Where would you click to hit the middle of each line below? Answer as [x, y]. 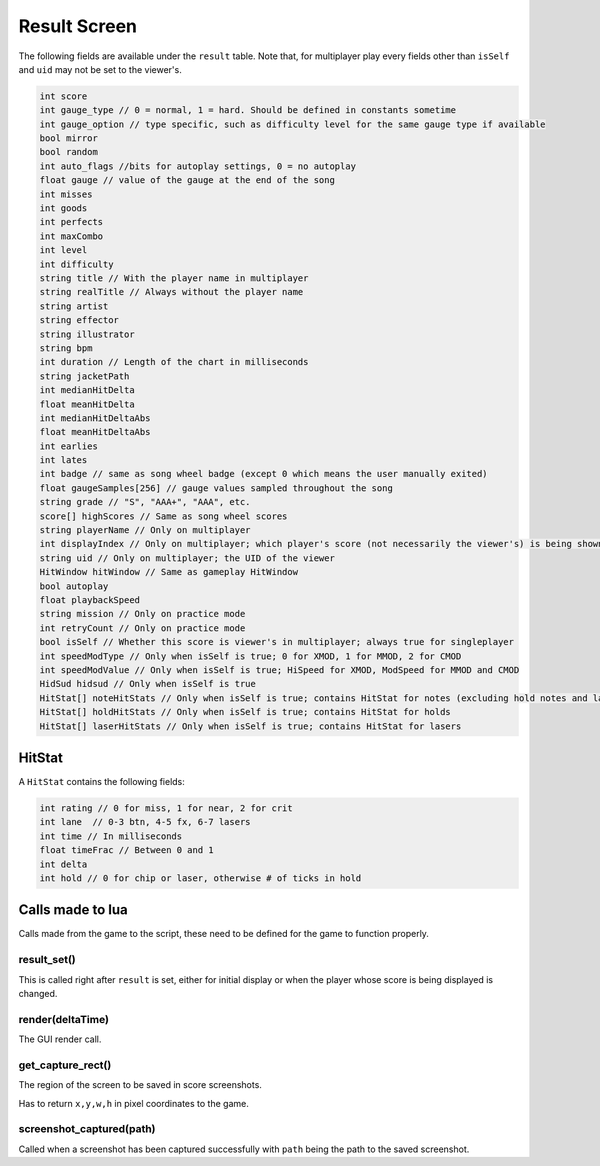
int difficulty [76, 264]
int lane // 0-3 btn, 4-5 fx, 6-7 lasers [145, 822]
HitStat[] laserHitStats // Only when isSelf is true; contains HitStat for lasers [250, 726]
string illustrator [87, 334]
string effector [79, 320]
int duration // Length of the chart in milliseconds [174, 362]
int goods [63, 208]
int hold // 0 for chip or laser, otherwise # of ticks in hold [200, 878]
